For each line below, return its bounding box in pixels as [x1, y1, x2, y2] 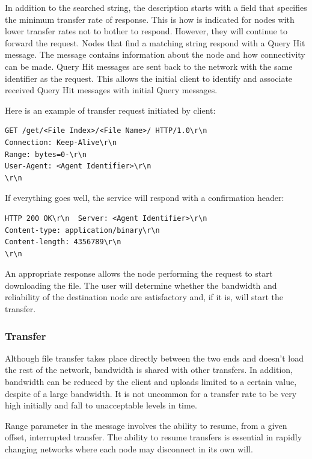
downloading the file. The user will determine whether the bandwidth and [5, 279, 277, 291]
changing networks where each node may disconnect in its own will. [5, 443, 253, 455]
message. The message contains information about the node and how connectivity [5, 48, 305, 61]
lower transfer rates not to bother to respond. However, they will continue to [5, 25, 287, 37]
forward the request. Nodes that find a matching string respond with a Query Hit [5, 36, 305, 49]
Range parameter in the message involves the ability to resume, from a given [5, 419, 287, 431]
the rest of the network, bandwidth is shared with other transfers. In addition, [5, 363, 293, 376]
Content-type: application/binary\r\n [5, 226, 160, 235]
